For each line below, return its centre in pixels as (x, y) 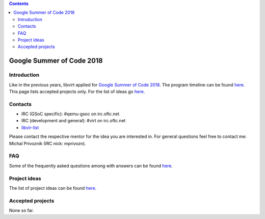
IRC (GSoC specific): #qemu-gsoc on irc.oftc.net (70, 114)
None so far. (22, 211)
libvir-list (30, 128)
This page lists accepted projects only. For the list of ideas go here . (77, 91)
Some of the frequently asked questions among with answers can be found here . (91, 166)
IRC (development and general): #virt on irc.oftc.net (73, 121)
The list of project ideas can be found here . (53, 188)
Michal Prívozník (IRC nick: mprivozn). (47, 143)
